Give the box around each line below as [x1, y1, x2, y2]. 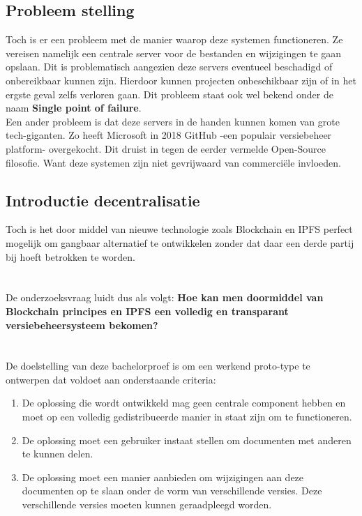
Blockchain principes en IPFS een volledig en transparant [6, 303, 289, 318]
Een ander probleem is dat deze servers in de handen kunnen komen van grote [6, 114, 340, 128]
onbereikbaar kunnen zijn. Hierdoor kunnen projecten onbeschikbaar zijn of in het [6, 73, 356, 87]
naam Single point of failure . [6, 100, 142, 115]
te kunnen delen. [22, 446, 93, 461]
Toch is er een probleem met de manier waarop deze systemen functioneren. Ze [6, 32, 343, 47]
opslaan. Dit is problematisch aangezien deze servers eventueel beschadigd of [6, 59, 333, 74]
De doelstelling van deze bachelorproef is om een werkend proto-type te [6, 358, 310, 373]
